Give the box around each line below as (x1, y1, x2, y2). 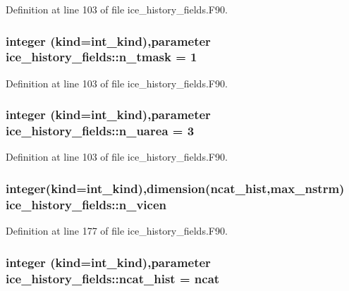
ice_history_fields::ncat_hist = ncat (6, 269, 220, 287)
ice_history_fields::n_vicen (6, 195, 167, 213)
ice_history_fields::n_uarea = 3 (6, 122, 195, 140)
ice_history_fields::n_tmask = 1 (6, 48, 197, 66)
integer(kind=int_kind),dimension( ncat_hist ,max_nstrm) (6, 179, 345, 197)
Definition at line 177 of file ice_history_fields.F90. (6, 223, 228, 238)
